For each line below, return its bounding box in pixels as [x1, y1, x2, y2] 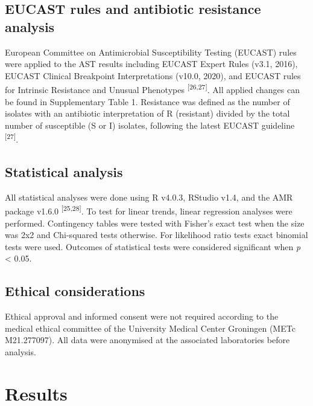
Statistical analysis [5, 163, 123, 181]
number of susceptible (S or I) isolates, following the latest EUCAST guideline [5, 118, 295, 131]
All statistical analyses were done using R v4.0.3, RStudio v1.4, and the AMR [5, 190, 293, 203]
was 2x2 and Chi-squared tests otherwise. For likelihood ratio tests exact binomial [5, 228, 308, 241]
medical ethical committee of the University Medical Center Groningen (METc [5, 321, 296, 334]
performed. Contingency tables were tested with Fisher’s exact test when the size [5, 216, 305, 229]
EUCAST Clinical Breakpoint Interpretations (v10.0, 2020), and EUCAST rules [5, 69, 301, 82]
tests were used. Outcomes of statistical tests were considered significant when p [5, 240, 301, 253]
